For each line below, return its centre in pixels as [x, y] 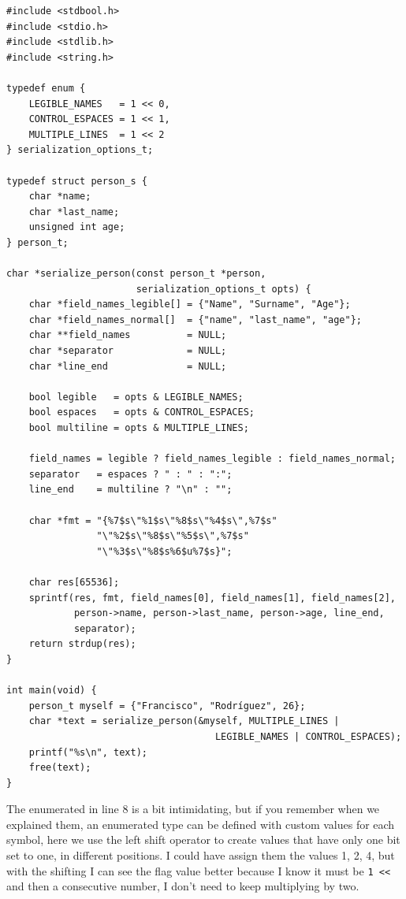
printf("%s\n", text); [88, 752]
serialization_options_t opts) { [223, 289]
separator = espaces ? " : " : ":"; [130, 474]
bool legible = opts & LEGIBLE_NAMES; [136, 397]
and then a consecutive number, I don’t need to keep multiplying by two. [183, 886]
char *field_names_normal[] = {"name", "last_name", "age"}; [196, 319]
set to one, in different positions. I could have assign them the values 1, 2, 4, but [201, 855]
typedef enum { [46, 88]
